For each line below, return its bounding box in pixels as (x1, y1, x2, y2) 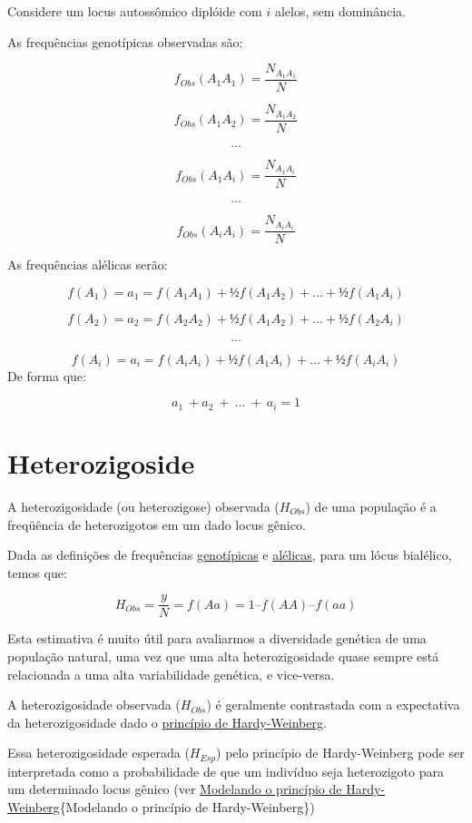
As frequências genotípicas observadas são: (7, 32, 243, 51)
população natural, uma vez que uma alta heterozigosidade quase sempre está (7, 647, 439, 666)
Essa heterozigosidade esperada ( (7, 743, 190, 762)
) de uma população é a (305, 496, 437, 515)
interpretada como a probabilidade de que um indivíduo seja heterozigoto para (7, 761, 444, 780)
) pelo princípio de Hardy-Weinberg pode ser (216, 743, 465, 762)
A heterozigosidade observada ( (7, 695, 181, 714)
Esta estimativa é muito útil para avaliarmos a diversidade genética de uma (7, 629, 427, 648)
